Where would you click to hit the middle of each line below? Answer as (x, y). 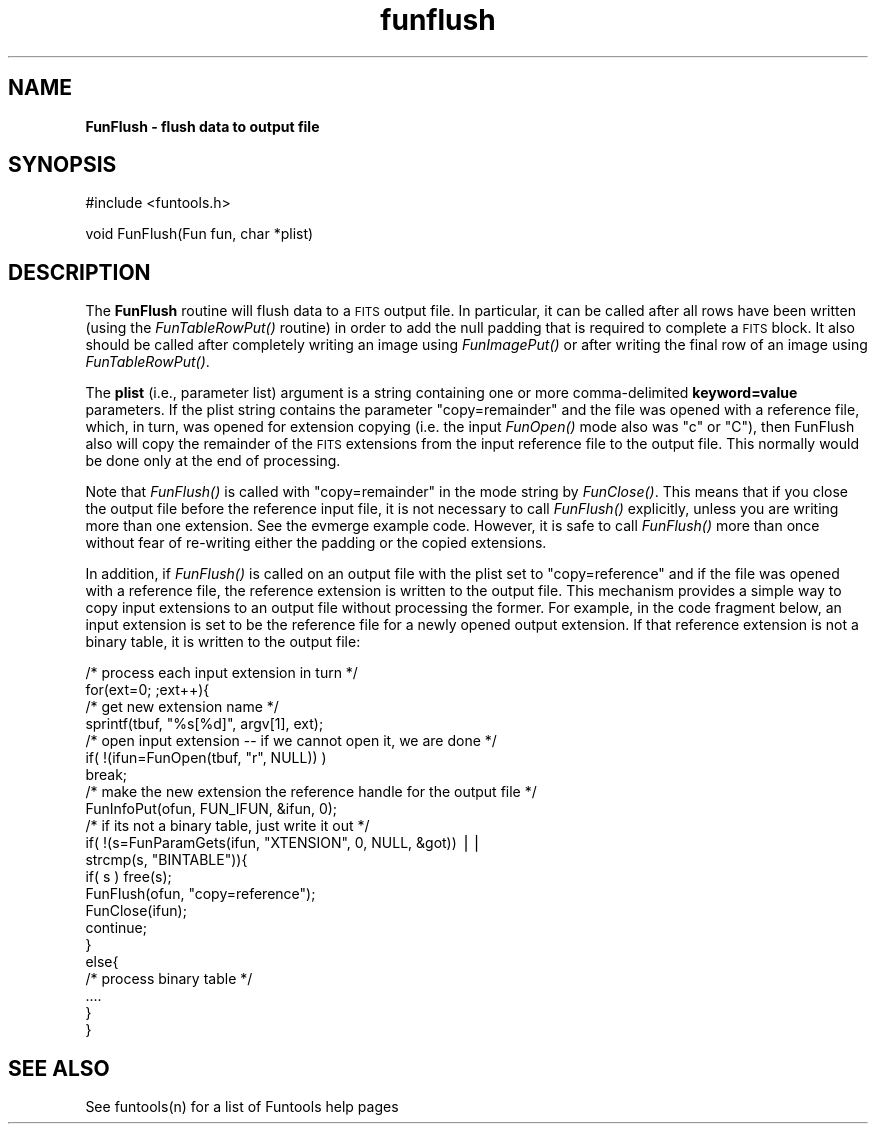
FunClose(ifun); (136, 911)
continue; (116, 928)
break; (106, 775)
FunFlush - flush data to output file (202, 126)
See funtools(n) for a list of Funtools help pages (242, 1107)
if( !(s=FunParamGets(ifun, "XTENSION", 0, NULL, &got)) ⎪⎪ (283, 843)
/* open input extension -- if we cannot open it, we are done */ (291, 741)
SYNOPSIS (62, 165)
